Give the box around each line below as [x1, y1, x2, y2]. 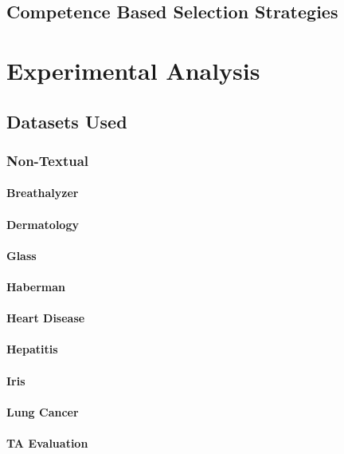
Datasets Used [6, 109, 127, 133]
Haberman [6, 278, 66, 294]
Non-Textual [6, 150, 89, 170]
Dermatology [6, 215, 79, 232]
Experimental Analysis [6, 53, 260, 86]
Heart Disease [6, 310, 85, 326]
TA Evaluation [6, 434, 88, 451]
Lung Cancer [6, 403, 79, 420]
